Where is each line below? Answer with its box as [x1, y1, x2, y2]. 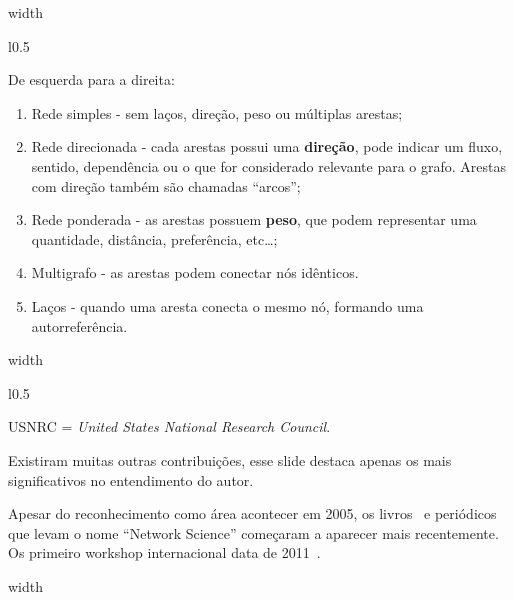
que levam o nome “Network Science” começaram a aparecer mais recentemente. [8, 522, 499, 543]
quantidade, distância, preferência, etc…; [31, 228, 278, 249]
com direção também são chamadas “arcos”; [31, 175, 301, 196]
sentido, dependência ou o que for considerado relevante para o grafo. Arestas [31, 155, 507, 176]
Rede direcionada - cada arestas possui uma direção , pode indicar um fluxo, [31, 136, 503, 157]
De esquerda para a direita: [8, 69, 175, 90]
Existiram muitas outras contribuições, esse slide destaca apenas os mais [8, 449, 452, 470]
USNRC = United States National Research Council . [8, 416, 331, 437]
